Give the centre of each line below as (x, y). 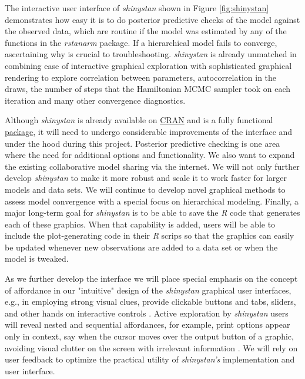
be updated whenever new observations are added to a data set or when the (141, 247)
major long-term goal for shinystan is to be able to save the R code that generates (152, 212)
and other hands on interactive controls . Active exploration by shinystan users (147, 313)
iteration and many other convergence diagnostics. (95, 100)
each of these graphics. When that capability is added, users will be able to (140, 224)
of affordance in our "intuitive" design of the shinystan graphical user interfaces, (148, 290)
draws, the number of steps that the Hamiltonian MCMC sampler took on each (148, 89)
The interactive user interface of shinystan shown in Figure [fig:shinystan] (137, 8)
